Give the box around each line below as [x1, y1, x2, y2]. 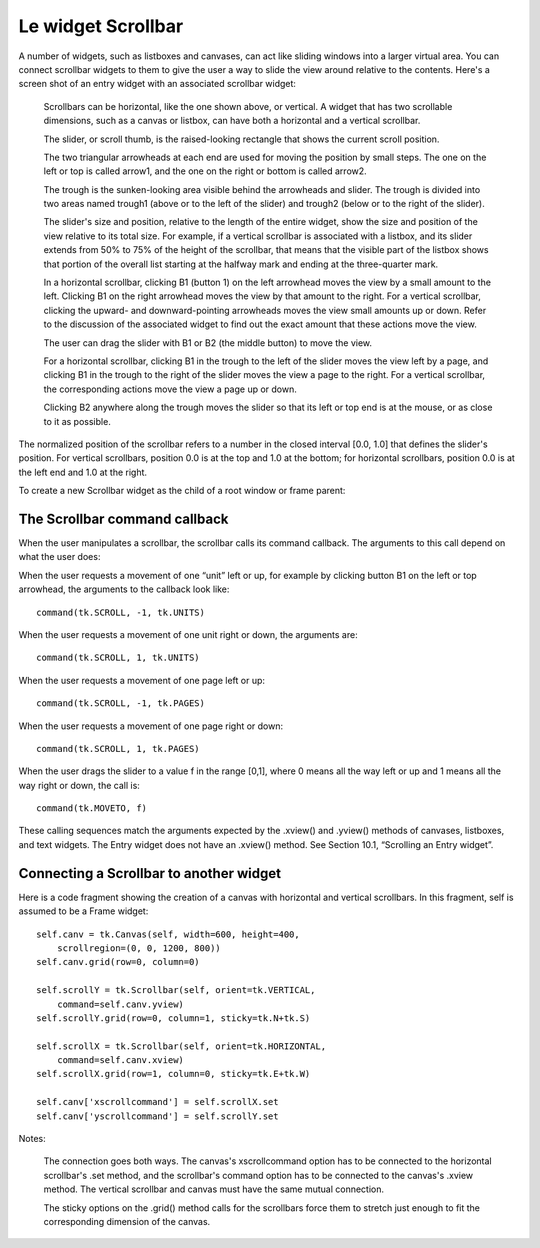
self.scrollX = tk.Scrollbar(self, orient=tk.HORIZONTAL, [36, 1040, 327, 1052]
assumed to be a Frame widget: [18, 905, 149, 917]
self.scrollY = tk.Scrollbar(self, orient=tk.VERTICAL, [36, 985, 316, 996]
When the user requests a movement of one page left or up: [18, 674, 265, 686]
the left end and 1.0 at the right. [18, 466, 148, 478]
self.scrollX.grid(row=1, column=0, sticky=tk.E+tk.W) [36, 1068, 311, 1080]
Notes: [18, 1133, 46, 1145]
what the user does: [18, 551, 101, 563]
